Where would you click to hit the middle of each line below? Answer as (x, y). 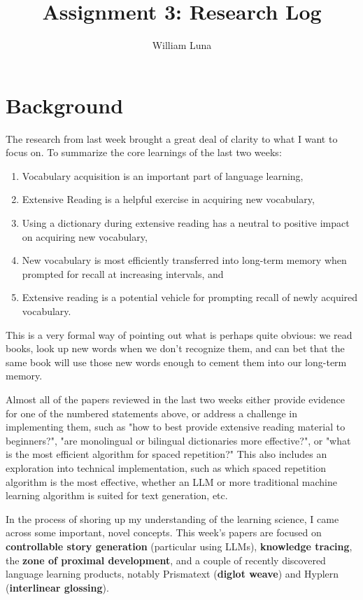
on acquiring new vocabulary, (85, 236)
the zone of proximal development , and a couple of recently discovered (166, 560)
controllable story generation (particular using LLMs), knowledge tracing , (179, 546)
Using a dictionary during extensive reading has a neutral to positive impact (186, 223)
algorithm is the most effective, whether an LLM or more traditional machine (171, 481)
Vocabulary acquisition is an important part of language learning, (163, 175)
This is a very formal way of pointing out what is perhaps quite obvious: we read (179, 334)
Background (65, 105)
